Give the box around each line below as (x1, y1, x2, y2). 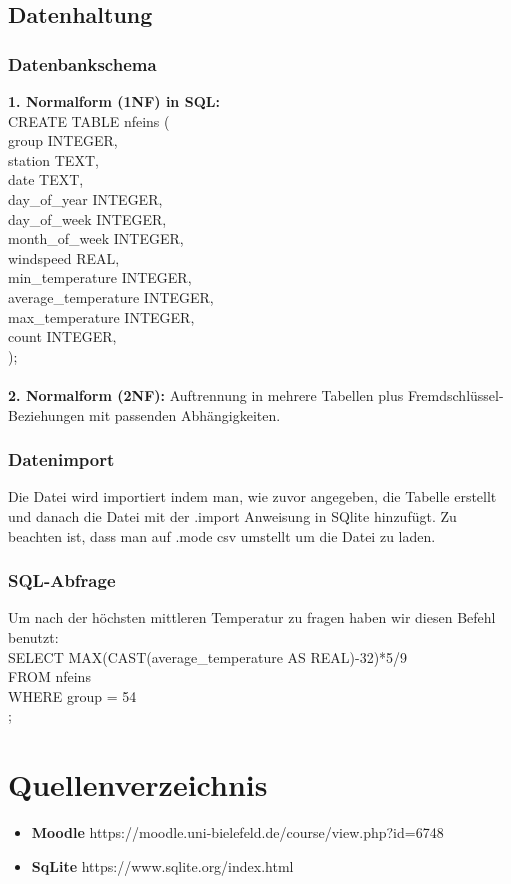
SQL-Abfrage (8, 568, 116, 593)
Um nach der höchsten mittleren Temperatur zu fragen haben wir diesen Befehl (8, 607, 496, 628)
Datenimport (8, 447, 115, 472)
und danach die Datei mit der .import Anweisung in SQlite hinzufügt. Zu (8, 505, 457, 526)
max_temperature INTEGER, (8, 306, 195, 327)
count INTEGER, (8, 326, 117, 347)
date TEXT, (8, 169, 84, 190)
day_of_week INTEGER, (8, 208, 167, 229)
